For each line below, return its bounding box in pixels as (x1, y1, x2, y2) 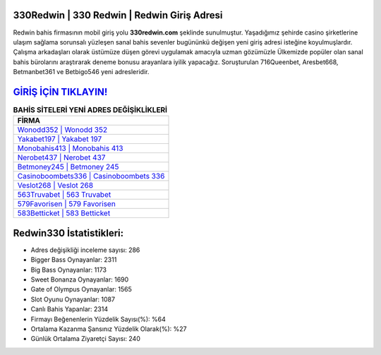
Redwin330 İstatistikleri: (13, 227, 124, 239)
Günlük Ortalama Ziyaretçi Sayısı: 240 (30, 335, 140, 343)
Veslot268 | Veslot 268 (17, 181, 94, 191)
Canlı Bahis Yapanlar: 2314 (30, 305, 109, 313)
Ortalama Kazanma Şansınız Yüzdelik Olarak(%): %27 (30, 325, 187, 333)
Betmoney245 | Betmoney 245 (17, 162, 119, 172)
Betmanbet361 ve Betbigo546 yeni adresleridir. (13, 68, 150, 76)
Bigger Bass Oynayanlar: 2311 (30, 255, 117, 264)
